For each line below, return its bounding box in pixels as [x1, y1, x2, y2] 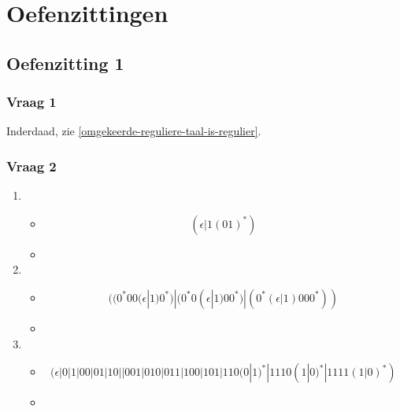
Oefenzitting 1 [6, 50, 124, 75]
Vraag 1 [6, 92, 57, 112]
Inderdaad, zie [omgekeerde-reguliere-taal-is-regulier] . [6, 123, 261, 139]
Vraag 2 [6, 156, 57, 175]
